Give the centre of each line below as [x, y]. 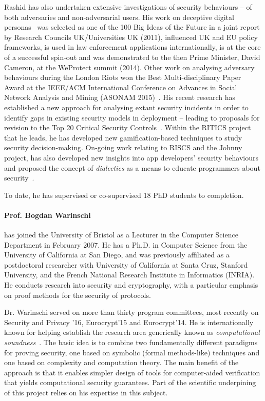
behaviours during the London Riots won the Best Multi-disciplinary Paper [123, 77]
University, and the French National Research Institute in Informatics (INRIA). [129, 275]
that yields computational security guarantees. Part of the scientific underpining [130, 382]
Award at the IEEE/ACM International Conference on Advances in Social [121, 87]
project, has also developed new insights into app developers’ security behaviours [131, 157]
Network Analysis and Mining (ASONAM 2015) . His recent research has [120, 97]
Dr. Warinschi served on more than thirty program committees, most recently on [131, 312]
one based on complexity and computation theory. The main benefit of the [121, 362]
